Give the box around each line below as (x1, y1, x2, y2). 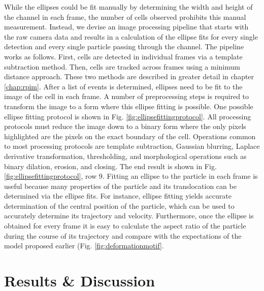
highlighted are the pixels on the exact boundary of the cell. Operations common (4, 131, 256, 141)
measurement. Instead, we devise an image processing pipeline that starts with (4, 21, 249, 32)
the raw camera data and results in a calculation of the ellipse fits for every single (4, 31, 258, 42)
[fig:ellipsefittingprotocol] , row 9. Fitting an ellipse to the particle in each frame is (4, 171, 258, 181)
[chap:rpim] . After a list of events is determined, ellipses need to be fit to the (4, 81, 243, 91)
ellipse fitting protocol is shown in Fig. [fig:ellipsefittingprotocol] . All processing (4, 111, 251, 121)
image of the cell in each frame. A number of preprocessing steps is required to (4, 91, 249, 102)
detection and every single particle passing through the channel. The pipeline (4, 41, 244, 52)
